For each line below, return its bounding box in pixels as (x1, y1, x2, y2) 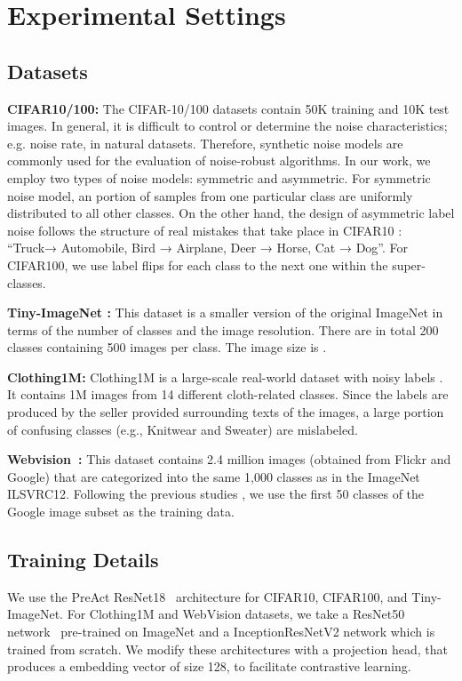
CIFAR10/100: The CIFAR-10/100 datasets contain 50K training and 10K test (7, 99, 450, 117)
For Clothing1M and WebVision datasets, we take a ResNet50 (67, 605, 405, 623)
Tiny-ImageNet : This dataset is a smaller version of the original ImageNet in (7, 303, 443, 322)
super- (392, 255, 426, 274)
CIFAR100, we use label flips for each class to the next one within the (7, 255, 388, 274)
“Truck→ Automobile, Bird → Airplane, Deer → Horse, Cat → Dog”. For (7, 238, 409, 257)
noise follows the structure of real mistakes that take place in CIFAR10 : (7, 220, 402, 239)
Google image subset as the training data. (7, 502, 235, 521)
